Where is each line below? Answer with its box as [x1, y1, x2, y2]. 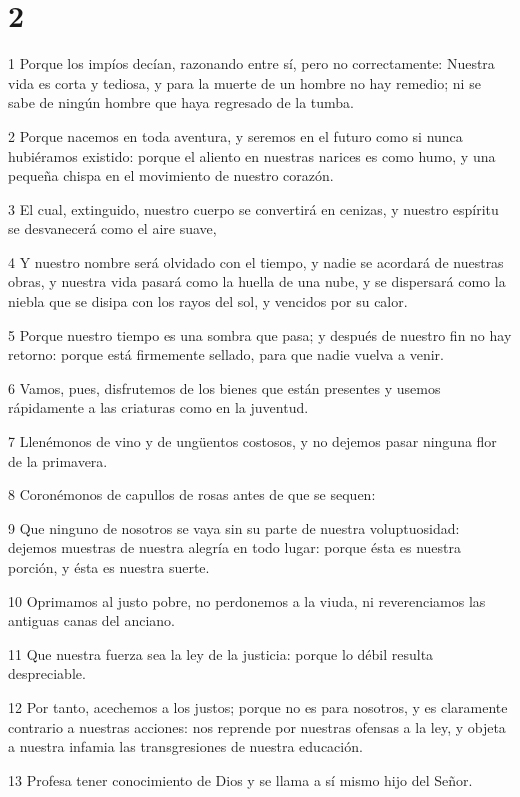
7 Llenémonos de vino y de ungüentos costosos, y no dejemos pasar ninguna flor [8, 431, 497, 452]
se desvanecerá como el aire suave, [8, 218, 217, 239]
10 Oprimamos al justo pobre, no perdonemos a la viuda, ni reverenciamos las [8, 590, 486, 611]
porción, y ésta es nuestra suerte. [8, 557, 210, 577]
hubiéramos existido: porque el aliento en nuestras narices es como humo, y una [8, 145, 496, 166]
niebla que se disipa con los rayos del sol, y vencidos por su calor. [8, 291, 408, 312]
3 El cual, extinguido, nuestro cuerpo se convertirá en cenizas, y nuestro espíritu [8, 198, 499, 219]
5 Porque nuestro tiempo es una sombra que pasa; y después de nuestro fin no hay [8, 324, 512, 345]
